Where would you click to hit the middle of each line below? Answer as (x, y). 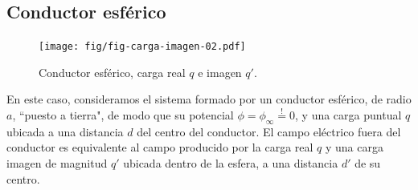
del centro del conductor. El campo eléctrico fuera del (269, 131)
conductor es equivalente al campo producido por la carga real (160, 147)
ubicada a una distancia (65, 131)
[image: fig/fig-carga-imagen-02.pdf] (142, 47)
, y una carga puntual (348, 115)
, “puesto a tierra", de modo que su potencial (123, 115)
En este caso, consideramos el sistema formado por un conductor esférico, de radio (209, 99)
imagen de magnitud (57, 163)
